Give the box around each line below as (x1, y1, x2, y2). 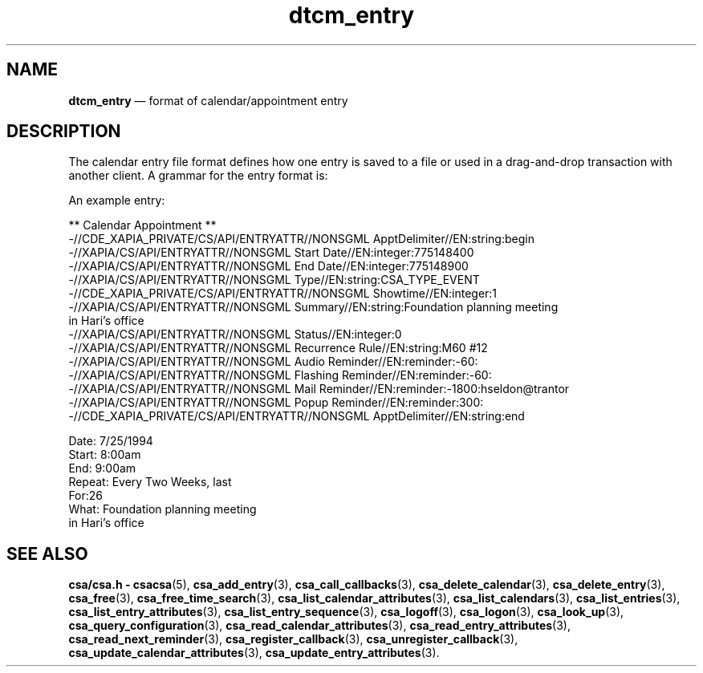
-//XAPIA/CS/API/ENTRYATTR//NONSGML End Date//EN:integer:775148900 (68, 259, 469, 274)
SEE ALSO (6, 543, 88, 564)
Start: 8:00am (68, 448, 141, 462)
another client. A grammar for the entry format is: (68, 168, 328, 183)
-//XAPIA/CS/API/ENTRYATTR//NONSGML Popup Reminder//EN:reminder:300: (68, 395, 484, 410)
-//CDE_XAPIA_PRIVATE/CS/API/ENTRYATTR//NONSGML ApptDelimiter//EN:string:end (68, 409, 525, 424)
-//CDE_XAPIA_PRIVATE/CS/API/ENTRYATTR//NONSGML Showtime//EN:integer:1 (68, 286, 498, 301)
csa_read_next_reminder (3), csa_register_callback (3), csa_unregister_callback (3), (68, 632, 518, 647)
